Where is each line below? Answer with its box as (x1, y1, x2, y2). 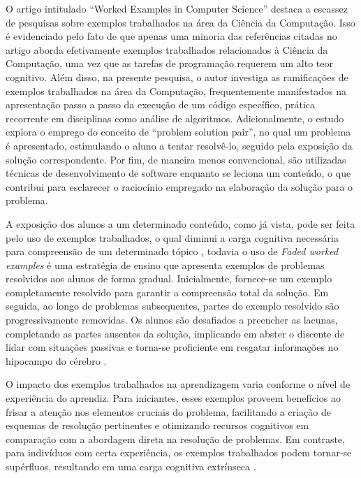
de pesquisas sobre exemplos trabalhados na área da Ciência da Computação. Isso (6, 15, 355, 29)
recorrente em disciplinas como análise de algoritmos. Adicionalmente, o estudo (6, 110, 344, 125)
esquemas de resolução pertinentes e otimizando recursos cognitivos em (6, 418, 309, 433)
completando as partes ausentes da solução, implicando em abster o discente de (6, 326, 345, 340)
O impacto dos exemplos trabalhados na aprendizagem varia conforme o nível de (6, 377, 351, 391)
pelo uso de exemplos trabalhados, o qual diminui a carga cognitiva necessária (6, 230, 339, 245)
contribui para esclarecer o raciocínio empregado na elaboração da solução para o (6, 179, 353, 194)
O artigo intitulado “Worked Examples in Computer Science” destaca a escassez (6, 1, 348, 15)
